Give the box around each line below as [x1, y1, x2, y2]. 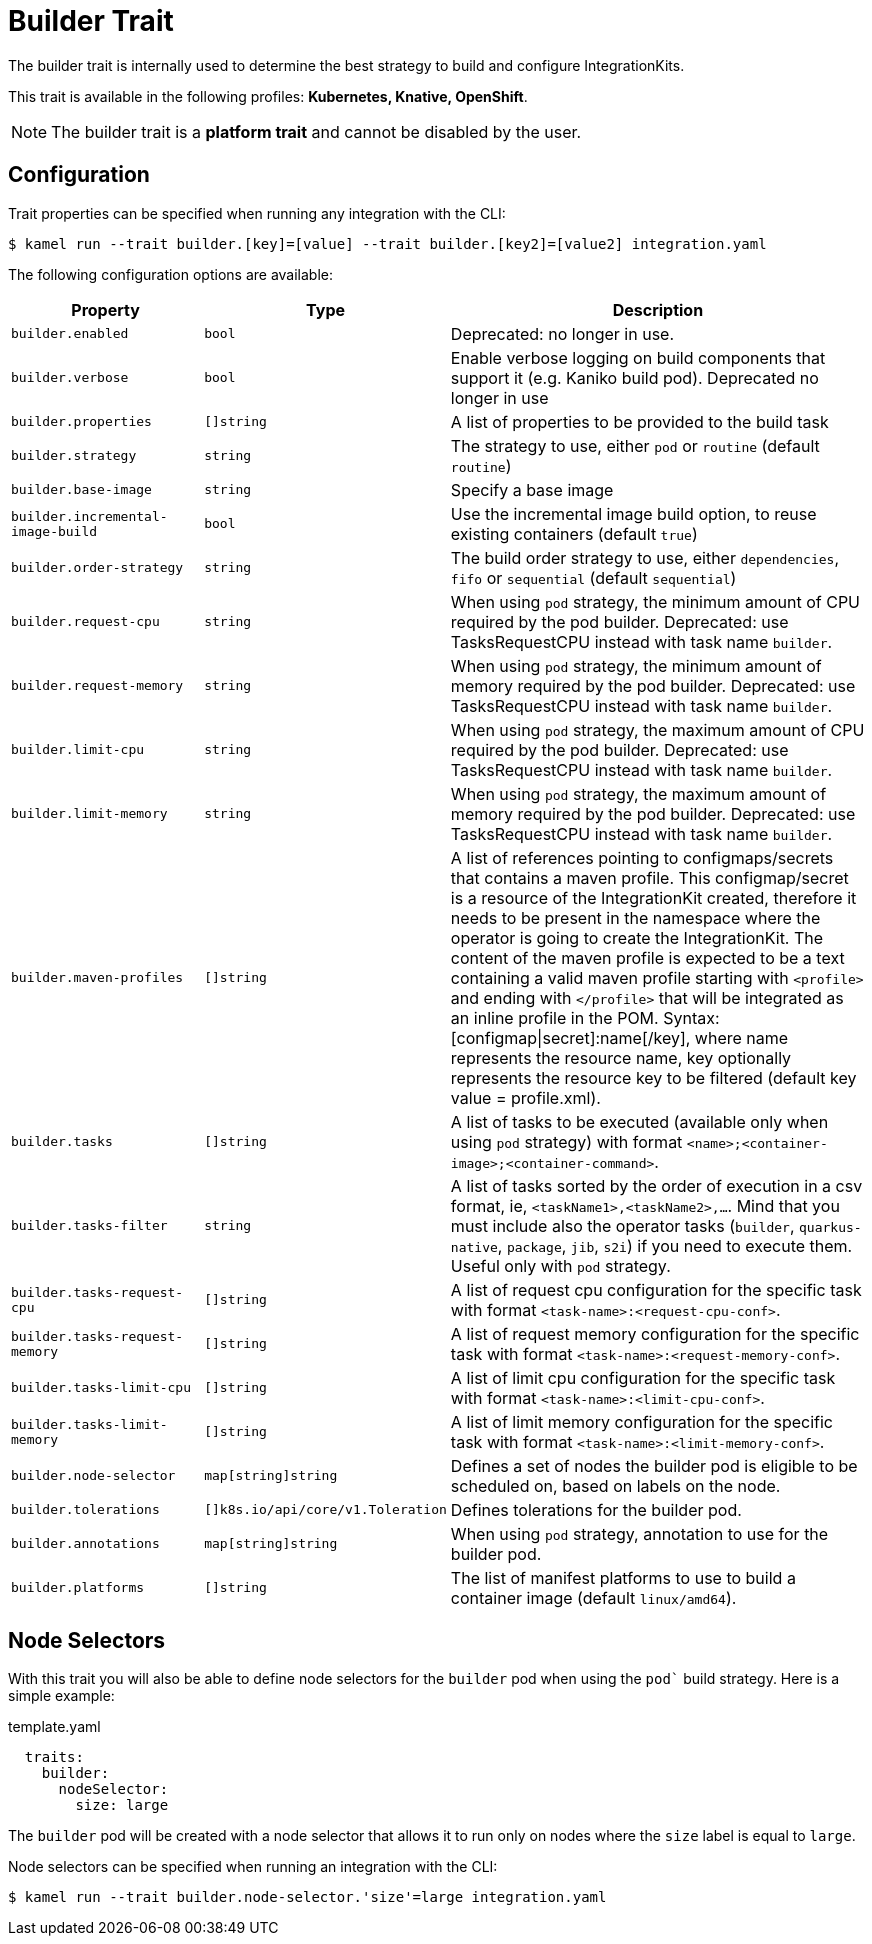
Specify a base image [450, 479, 614, 500]
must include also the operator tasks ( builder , [450, 1215, 795, 1236]
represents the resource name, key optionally [450, 1047, 792, 1068]
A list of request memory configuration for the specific [450, 1323, 860, 1344]
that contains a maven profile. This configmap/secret [450, 867, 849, 888]
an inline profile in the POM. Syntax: [450, 1007, 720, 1028]
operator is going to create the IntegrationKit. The [450, 927, 824, 948]
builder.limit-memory [11, 806, 168, 822]
